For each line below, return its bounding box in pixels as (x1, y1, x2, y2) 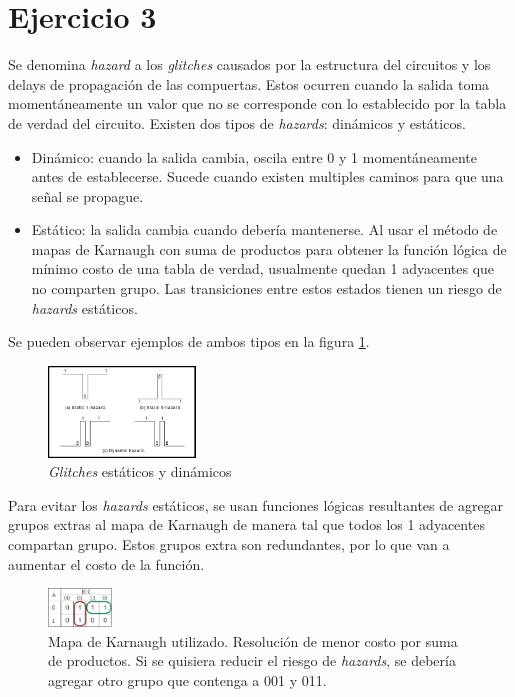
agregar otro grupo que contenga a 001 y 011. (48, 669, 327, 690)
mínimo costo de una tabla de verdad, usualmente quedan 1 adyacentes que (31, 258, 495, 279)
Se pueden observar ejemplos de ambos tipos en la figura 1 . (8, 331, 370, 352)
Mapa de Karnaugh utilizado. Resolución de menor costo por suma (48, 630, 458, 651)
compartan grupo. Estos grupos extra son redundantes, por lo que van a (8, 533, 450, 554)
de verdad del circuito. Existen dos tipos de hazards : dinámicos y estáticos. (8, 112, 466, 133)
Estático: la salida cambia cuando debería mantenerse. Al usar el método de (31, 219, 498, 240)
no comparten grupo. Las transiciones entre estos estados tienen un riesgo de (31, 278, 502, 299)
